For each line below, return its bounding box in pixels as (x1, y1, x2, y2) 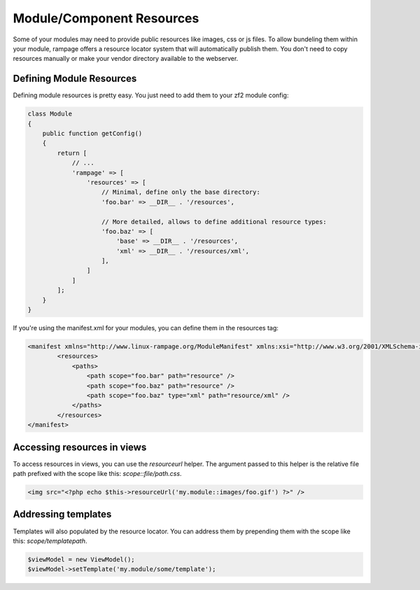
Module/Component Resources (13, 10, 199, 26)
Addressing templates (13, 508, 112, 521)
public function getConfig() (42, 129, 143, 137)
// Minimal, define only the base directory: (101, 188, 260, 196)
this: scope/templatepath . (13, 536, 87, 545)
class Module (27, 110, 73, 118)
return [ (57, 149, 87, 157)
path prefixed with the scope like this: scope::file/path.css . (13, 470, 182, 478)
